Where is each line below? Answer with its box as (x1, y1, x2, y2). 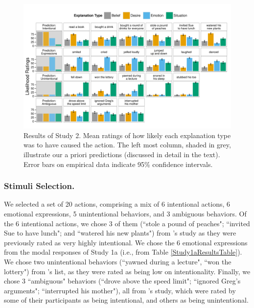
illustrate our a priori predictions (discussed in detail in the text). (23, 149, 220, 160)
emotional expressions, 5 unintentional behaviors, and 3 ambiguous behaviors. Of (4, 209, 247, 219)
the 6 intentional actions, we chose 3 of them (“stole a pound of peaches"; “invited (4, 218, 250, 228)
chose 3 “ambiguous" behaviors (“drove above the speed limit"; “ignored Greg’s (4, 276, 241, 286)
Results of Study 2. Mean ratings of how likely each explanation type (23, 130, 231, 140)
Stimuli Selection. (4, 180, 75, 192)
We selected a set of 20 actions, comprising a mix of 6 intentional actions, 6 (4, 199, 230, 209)
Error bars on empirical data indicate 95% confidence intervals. (23, 159, 213, 169)
